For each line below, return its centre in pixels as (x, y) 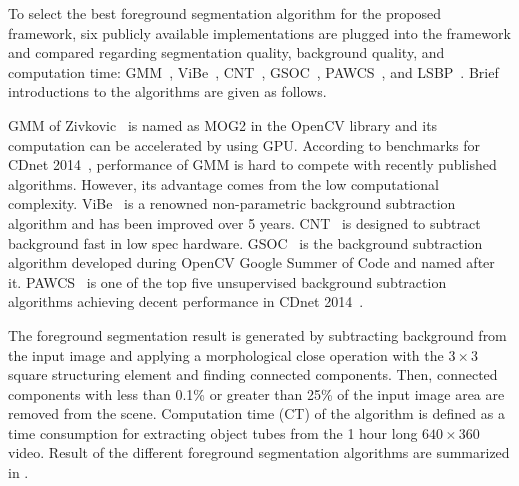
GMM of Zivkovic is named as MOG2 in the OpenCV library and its (223, 124)
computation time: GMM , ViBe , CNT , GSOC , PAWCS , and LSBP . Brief (253, 71)
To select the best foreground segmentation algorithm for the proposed (224, 13)
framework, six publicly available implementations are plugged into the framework (259, 32)
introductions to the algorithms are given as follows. (167, 91)
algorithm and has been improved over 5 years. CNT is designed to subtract (244, 222)
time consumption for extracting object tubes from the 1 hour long (213, 432)
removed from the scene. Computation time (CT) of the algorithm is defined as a (256, 413)
